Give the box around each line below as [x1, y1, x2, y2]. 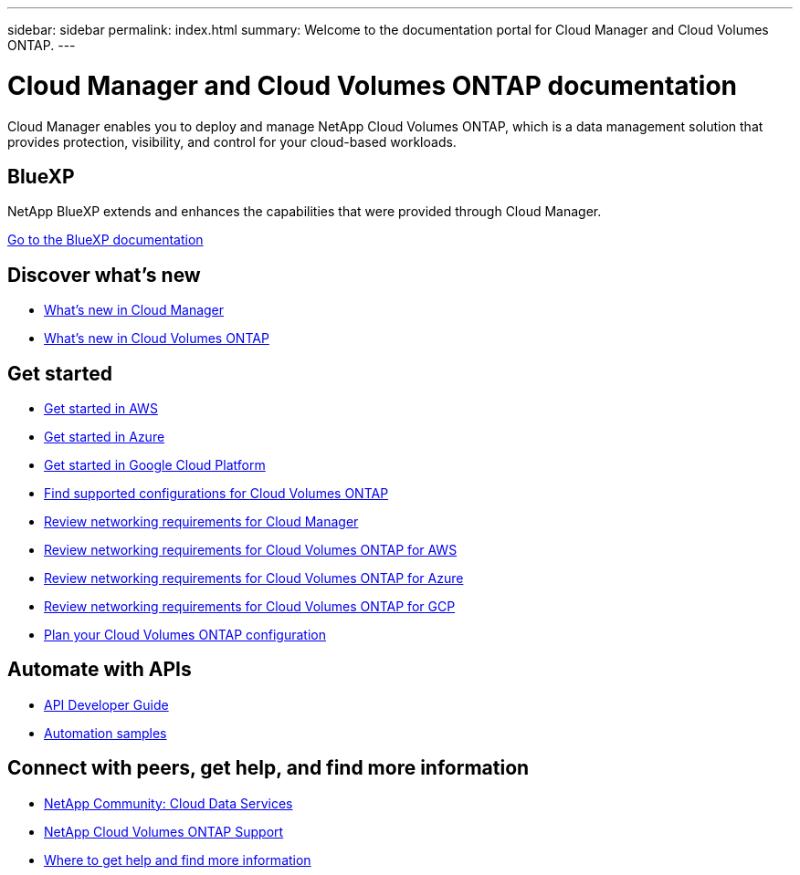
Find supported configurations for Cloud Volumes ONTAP [44, 485, 389, 502]
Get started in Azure [44, 429, 165, 445]
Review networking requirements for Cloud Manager [44, 514, 359, 530]
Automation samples [44, 724, 167, 741]
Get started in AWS [44, 401, 158, 417]
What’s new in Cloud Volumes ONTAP [44, 330, 269, 347]
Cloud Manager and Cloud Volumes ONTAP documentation [7, 69, 737, 101]
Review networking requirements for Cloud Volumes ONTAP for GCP [44, 599, 456, 615]
